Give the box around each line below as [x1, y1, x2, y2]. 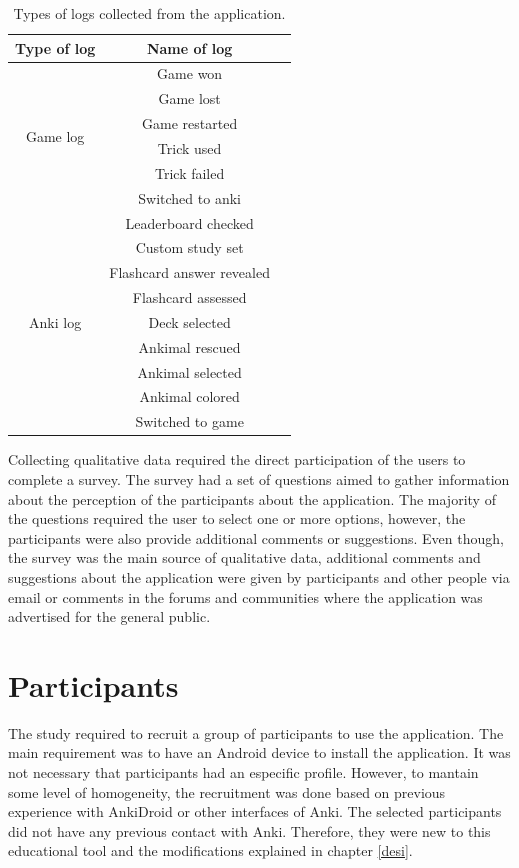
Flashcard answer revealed [109, 262, 270, 283]
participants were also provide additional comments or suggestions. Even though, [8, 527, 504, 548]
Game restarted [142, 113, 238, 134]
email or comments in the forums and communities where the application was [8, 586, 483, 607]
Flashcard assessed [132, 287, 247, 308]
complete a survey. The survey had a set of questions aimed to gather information [8, 468, 510, 489]
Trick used [157, 137, 222, 158]
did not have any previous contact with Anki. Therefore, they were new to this [8, 820, 491, 841]
